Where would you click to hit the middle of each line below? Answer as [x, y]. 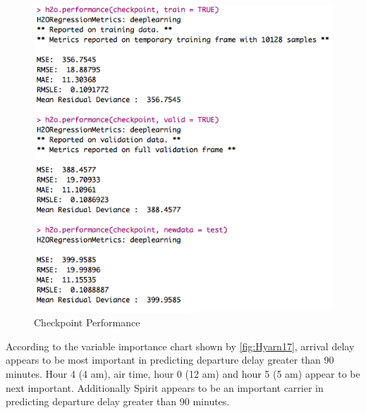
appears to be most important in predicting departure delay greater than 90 [170, 360]
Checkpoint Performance [87, 322]
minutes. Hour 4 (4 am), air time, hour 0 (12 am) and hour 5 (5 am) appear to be [183, 374]
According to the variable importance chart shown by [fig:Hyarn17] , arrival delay [180, 346]
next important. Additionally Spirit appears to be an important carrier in [165, 387]
